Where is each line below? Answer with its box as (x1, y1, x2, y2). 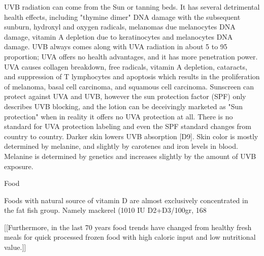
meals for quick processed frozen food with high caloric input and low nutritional (4, 232, 256, 242)
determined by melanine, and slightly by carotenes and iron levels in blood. (4, 141, 238, 151)
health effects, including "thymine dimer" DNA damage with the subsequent (4, 11, 241, 22)
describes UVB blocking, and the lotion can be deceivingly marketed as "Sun (4, 101, 243, 111)
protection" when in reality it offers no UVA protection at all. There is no (4, 111, 233, 121)
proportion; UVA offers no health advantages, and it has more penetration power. (4, 51, 258, 61)
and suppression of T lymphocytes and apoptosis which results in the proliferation (4, 71, 260, 82)
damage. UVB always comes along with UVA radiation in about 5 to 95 (4, 41, 227, 52)
